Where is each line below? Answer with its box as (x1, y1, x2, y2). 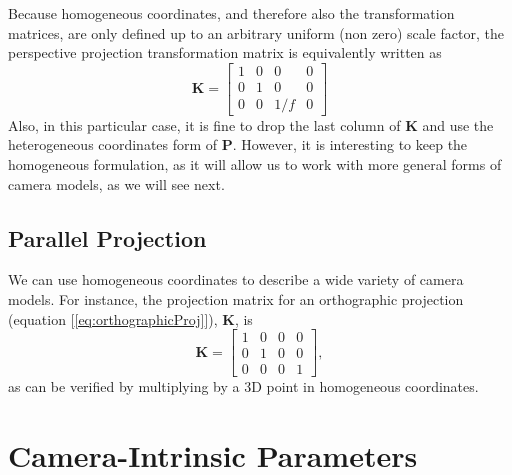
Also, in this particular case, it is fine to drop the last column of (8, 114, 401, 135)
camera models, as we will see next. (8, 173, 225, 194)
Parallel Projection (8, 222, 207, 253)
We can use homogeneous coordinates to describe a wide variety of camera (8, 269, 464, 290)
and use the (422, 114, 494, 135)
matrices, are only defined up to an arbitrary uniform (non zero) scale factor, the (8, 22, 504, 43)
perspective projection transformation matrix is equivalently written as (8, 42, 442, 63)
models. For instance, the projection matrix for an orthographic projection (8, 289, 464, 310)
